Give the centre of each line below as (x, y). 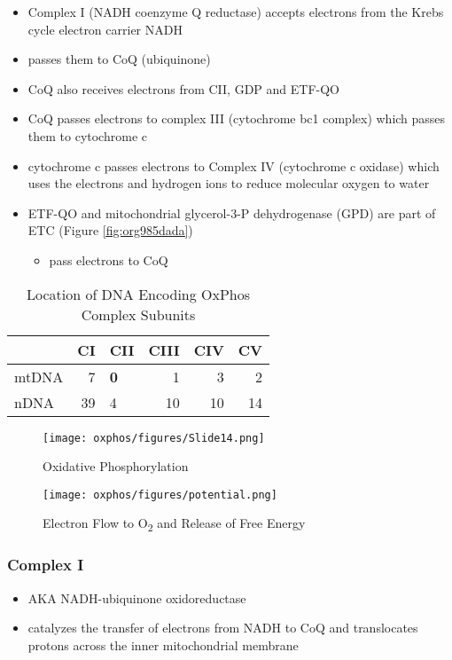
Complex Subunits (138, 314)
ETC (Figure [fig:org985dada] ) (110, 230)
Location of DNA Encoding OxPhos (138, 294)
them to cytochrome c (87, 135)
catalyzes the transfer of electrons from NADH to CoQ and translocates (223, 628)
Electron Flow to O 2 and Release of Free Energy (174, 524)
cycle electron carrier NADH (105, 29)
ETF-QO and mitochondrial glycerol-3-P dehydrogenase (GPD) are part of (232, 212)
